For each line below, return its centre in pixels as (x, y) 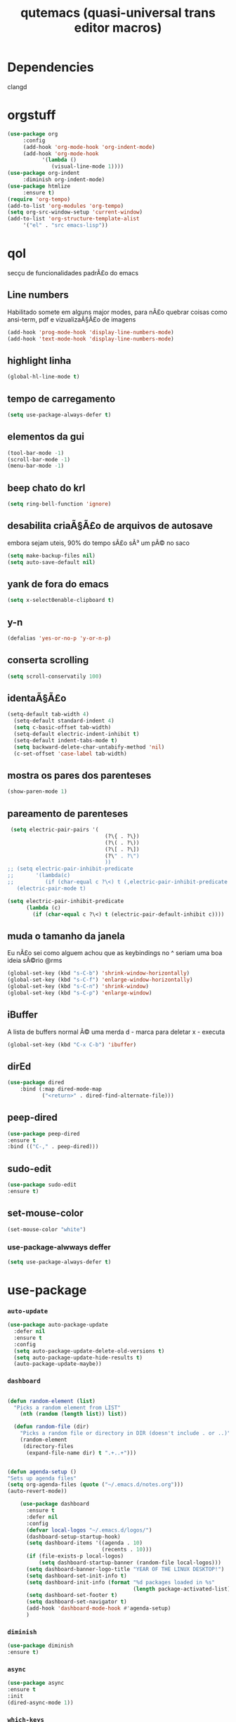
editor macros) (118, 28)
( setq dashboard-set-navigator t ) (77, 1602)
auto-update (28, 1311)
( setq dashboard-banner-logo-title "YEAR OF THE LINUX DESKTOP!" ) (125, 1569)
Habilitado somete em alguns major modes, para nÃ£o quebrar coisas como (117, 312)
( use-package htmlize (39, 186)
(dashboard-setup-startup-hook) (73, 1537)
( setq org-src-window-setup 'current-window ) (75, 212)
